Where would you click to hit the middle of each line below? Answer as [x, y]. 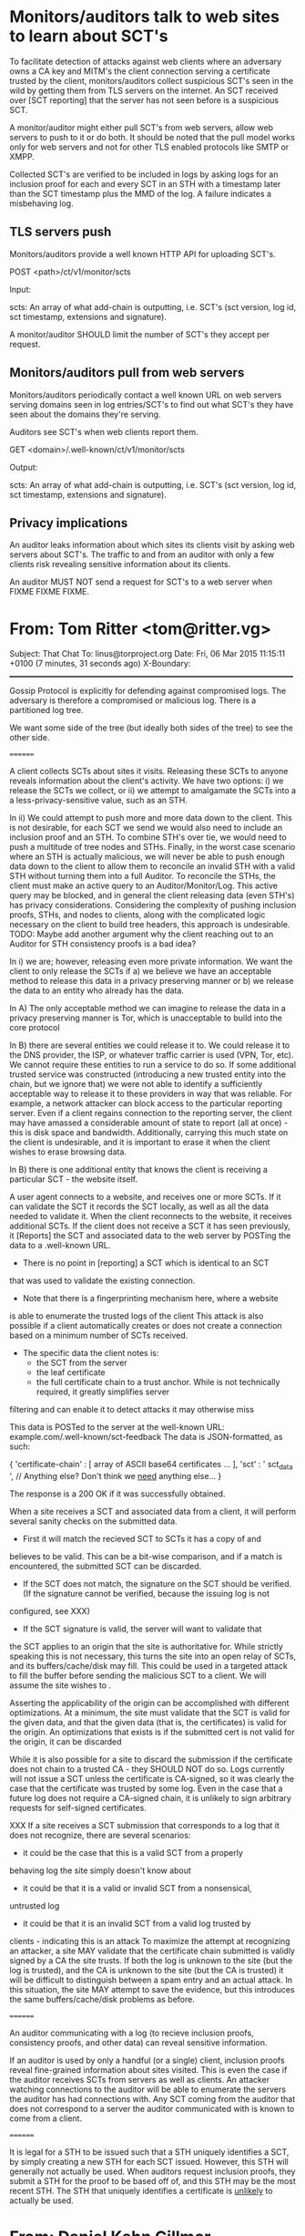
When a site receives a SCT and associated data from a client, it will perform [153, 1512]
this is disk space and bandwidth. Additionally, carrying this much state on [149, 1133]
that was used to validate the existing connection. [102, 1281]
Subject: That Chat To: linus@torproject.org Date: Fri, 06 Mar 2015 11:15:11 [147, 654]
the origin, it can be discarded [66, 1742]
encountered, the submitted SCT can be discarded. [106, 1567]
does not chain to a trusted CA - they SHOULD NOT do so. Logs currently [147, 1769]
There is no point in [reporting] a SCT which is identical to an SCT [146, 1263]
